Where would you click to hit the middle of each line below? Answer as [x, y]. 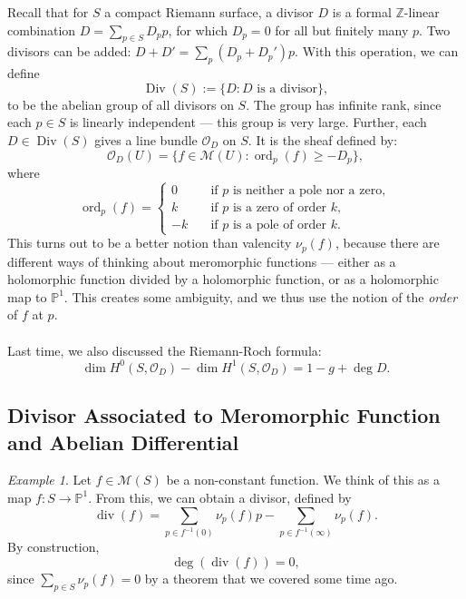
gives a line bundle [146, 139]
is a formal [362, 12]
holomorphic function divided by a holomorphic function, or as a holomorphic [223, 279]
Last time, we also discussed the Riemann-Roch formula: [165, 350]
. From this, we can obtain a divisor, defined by [220, 497]
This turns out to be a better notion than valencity [150, 243]
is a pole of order [280, 225]
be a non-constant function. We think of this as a [303, 480]
